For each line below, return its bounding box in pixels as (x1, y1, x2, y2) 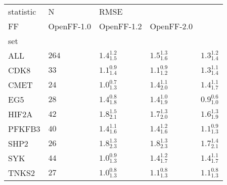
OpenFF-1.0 (48, 20, 92, 32)
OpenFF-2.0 (150, 20, 193, 32)
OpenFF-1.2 (99, 20, 142, 32)
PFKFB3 (8, 123, 40, 134)
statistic (8, 6, 36, 17)
